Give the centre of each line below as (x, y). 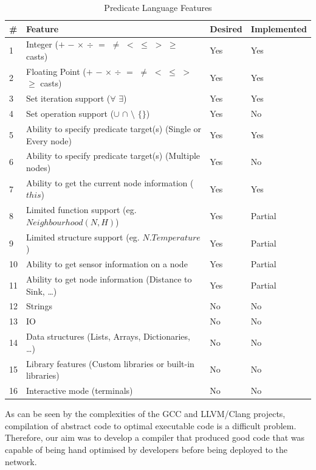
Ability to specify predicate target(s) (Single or (114, 128)
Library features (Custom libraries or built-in (110, 363)
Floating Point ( (56, 71)
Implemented (279, 28)
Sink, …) (42, 291)
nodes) (39, 168)
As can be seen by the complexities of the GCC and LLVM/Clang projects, (145, 414)
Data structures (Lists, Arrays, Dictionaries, (108, 336)
